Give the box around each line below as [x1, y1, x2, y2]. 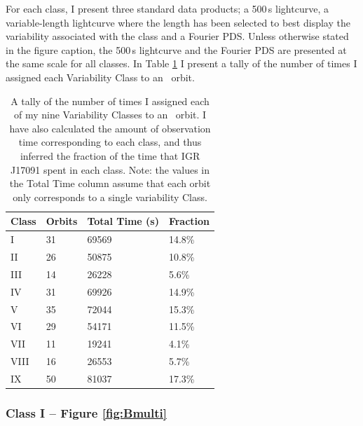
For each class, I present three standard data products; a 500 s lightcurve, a [6, 1, 329, 15]
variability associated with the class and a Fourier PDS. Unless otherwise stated [6, 29, 349, 43]
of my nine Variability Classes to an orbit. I [13, 107, 207, 122]
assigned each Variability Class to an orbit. [6, 69, 195, 84]
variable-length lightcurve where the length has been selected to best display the [6, 15, 350, 29]
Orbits [46, 214, 78, 228]
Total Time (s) [87, 214, 159, 228]
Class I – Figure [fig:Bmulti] [6, 404, 167, 421]
